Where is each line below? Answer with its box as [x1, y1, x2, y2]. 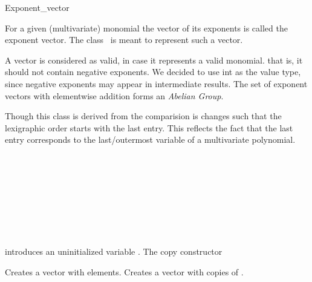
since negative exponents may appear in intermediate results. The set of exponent [5, 77, 308, 90]
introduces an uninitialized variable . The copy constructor [5, 245, 223, 258]
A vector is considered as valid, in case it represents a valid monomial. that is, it [5, 53, 303, 66]
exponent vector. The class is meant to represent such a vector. [5, 33, 243, 46]
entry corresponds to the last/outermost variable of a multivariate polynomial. [5, 133, 296, 146]
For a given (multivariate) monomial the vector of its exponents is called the [5, 21, 288, 34]
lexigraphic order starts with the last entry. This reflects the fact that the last [5, 121, 293, 134]
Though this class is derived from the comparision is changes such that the [5, 110, 282, 122]
